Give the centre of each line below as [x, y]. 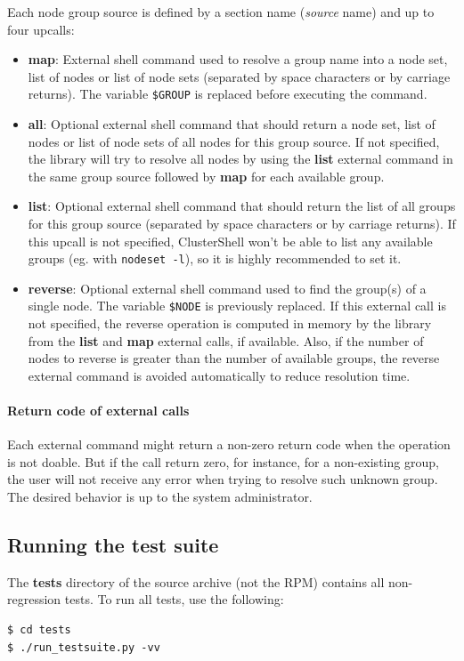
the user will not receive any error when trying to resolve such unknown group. [223, 479]
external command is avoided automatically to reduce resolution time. [219, 375]
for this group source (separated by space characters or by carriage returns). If [242, 223]
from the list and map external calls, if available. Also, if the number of [226, 340]
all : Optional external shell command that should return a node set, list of [232, 124]
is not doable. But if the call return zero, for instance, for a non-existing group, [223, 461]
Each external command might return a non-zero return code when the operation [229, 444]
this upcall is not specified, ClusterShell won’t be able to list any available [230, 241]
